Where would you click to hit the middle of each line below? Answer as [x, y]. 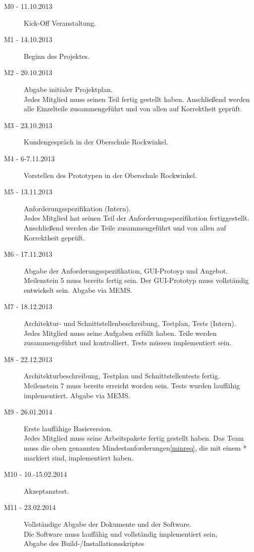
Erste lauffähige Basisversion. [68, 428]
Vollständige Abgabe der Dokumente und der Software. [107, 524]
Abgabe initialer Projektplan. [68, 89]
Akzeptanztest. [47, 490]
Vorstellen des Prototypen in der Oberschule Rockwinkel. [110, 175]
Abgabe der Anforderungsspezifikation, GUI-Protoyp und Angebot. [126, 270]
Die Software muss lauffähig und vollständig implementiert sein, [121, 533]
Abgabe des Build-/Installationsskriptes [84, 543]
